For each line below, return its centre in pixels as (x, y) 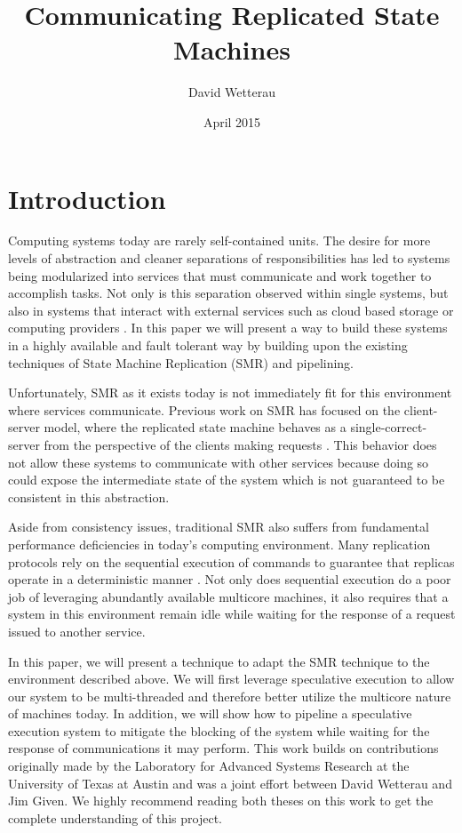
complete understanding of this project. (115, 817)
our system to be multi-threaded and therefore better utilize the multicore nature (230, 696)
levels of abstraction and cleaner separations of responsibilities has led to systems (229, 258)
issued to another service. (77, 631)
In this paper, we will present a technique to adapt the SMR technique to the (219, 661)
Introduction (87, 198)
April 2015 (232, 121)
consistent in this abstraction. (89, 497)
